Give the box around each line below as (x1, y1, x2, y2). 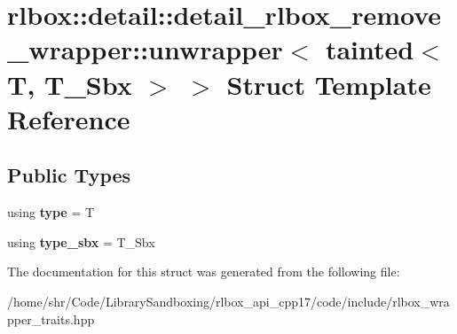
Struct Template (226, 66, 431, 102)
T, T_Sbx (7, 66, 132, 102)
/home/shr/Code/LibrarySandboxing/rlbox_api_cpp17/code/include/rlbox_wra (7, 291, 450, 310)
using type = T (7, 203, 95, 221)
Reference (7, 100, 130, 136)
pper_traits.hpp (7, 309, 95, 328)
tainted (325, 31, 414, 67)
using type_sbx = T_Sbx (7, 232, 155, 251)
